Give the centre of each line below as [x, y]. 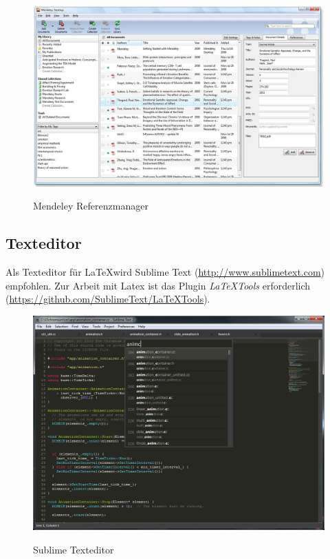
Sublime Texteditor [74, 549]
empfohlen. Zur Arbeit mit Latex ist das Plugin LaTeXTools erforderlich [158, 285]
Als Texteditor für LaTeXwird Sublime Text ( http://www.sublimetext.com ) [165, 271]
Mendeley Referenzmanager [91, 206]
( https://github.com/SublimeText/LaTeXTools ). [108, 299]
